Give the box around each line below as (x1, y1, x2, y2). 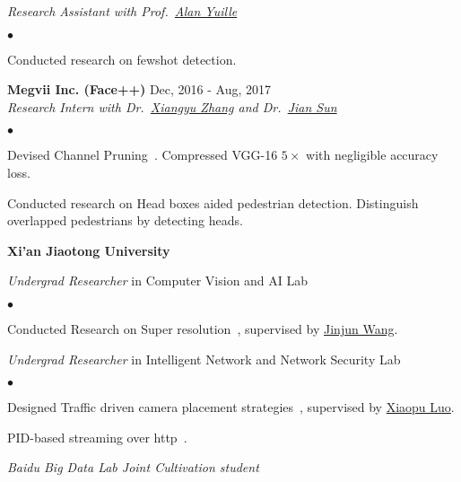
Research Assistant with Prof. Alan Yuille (7, 2, 238, 20)
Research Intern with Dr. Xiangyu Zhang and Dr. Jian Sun (7, 97, 337, 116)
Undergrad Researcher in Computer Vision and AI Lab (7, 271, 309, 290)
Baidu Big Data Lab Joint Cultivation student (7, 458, 259, 477)
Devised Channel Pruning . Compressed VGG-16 (7, 145, 278, 164)
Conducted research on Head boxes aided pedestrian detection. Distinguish (7, 193, 419, 212)
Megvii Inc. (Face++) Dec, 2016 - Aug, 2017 (7, 80, 272, 99)
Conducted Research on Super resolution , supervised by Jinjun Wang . (7, 319, 398, 337)
